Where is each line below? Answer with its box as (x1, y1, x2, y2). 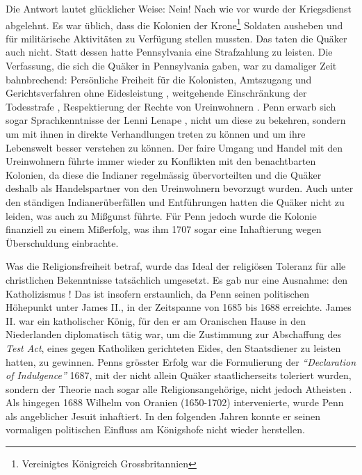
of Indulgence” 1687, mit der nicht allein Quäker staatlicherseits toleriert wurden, (6, 368, 352, 383)
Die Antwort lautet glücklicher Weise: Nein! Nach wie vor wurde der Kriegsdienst (6, 1, 352, 15)
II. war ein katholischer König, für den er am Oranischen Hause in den (6, 313, 306, 328)
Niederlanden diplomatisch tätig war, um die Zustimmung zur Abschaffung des (6, 327, 342, 341)
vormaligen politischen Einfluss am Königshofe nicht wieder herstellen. (6, 422, 305, 437)
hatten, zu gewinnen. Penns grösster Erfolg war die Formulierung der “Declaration (6, 354, 356, 369)
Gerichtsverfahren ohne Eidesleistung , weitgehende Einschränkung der (6, 86, 307, 100)
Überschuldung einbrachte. (6, 235, 119, 250)
